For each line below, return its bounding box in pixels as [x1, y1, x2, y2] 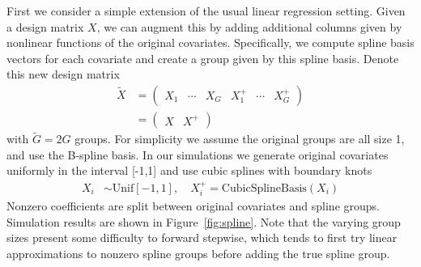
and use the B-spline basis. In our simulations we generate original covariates [6, 146, 389, 163]
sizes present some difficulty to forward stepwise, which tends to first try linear [6, 229, 398, 246]
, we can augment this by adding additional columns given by [96, 18, 402, 35]
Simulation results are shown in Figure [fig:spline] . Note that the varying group [6, 213, 401, 230]
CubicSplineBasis [221, 182, 307, 194]
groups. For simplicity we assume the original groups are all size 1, [74, 130, 405, 147]
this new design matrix [6, 66, 120, 83]
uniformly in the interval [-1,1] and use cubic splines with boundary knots [6, 162, 372, 179]
